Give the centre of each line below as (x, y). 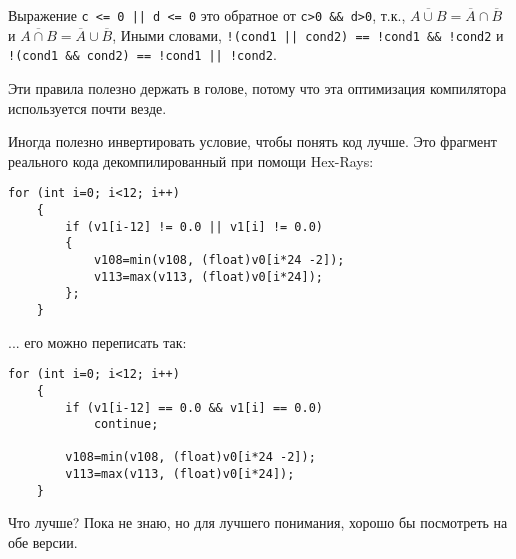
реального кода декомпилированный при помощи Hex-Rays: (191, 160)
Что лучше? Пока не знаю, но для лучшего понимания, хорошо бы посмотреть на (258, 522)
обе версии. (43, 542)
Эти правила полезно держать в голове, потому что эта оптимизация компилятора (257, 87)
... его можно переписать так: (97, 341)
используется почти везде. (87, 107)
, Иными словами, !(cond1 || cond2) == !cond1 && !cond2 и (308, 34)
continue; (126, 424)
